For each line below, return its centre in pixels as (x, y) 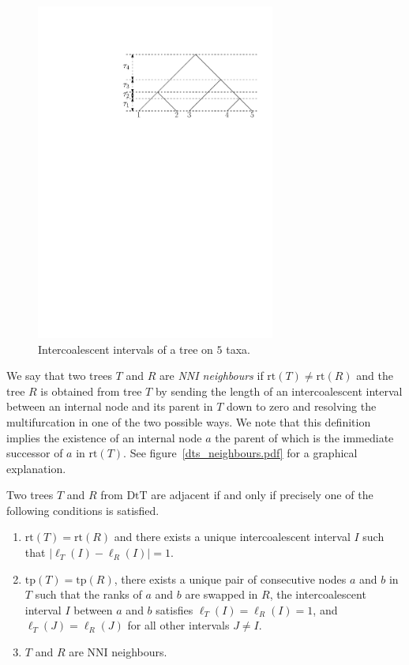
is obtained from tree (91, 391)
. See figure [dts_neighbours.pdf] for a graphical (240, 453)
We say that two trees (59, 376)
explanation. (36, 468)
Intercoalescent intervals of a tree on (126, 349)
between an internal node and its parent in (110, 406)
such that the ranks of (88, 594)
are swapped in (221, 594)
